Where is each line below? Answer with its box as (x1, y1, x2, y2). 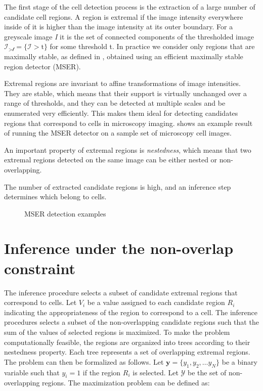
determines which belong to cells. (4, 191, 107, 202)
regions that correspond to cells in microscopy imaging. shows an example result (4, 117, 253, 128)
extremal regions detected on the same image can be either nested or (4, 154, 217, 165)
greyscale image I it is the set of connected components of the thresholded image (4, 31, 254, 41)
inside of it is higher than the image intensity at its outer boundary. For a (4, 21, 233, 32)
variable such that (4, 367, 60, 377)
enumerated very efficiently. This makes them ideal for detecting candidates (4, 107, 238, 118)
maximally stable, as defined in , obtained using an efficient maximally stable (4, 51, 243, 61)
